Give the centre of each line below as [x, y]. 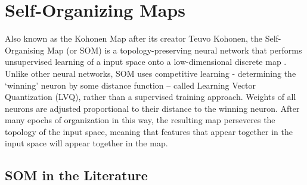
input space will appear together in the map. [86, 143]
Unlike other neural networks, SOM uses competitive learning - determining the [151, 73]
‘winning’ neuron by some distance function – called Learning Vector [130, 85]
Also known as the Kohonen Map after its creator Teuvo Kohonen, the [134, 38]
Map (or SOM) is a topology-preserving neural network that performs [174, 50]
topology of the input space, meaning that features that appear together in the [149, 131]
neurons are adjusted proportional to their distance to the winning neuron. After [152, 108]
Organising [25, 50]
